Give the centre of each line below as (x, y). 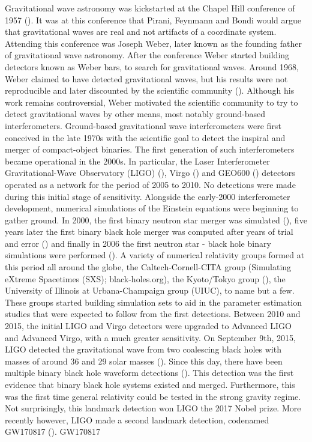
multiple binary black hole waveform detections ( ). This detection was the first (149, 373)
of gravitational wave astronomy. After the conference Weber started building (147, 55)
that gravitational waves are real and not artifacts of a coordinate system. (141, 32)
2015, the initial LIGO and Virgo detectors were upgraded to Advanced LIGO (148, 326)
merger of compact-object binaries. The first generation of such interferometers (150, 149)
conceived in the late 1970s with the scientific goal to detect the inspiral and (145, 137)
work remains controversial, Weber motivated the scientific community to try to (151, 102)
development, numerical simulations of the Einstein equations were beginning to (152, 208)
